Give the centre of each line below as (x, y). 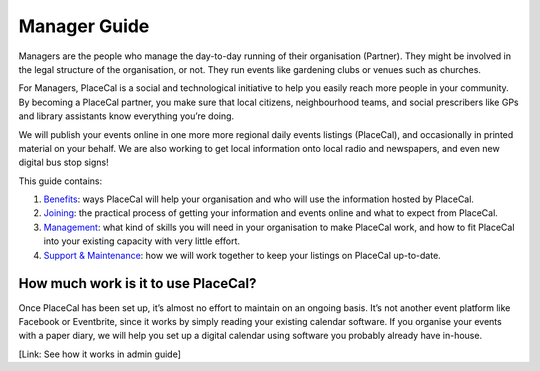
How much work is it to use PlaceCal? (137, 283)
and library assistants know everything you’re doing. (126, 116)
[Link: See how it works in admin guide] (100, 354)
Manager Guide (84, 26)
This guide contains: (60, 181)
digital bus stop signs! (63, 162)
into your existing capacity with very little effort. (141, 241)
